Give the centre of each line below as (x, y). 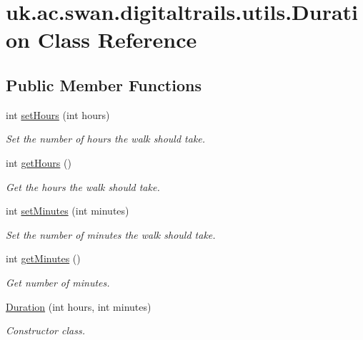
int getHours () (39, 162)
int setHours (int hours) (58, 114)
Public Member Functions (104, 84)
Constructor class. (45, 330)
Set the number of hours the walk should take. (106, 139)
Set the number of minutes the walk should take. (111, 234)
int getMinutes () (43, 258)
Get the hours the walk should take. (83, 186)
